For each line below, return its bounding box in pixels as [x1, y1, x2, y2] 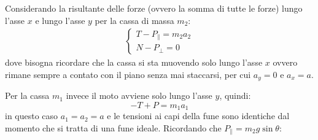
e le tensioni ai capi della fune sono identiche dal [107, 109, 290, 122]
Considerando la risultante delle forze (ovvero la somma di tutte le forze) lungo [5, 2, 303, 14]
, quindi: [219, 89, 251, 102]
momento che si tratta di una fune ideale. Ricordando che [5, 121, 222, 134]
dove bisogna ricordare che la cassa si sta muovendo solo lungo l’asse [5, 56, 263, 69]
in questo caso [5, 109, 58, 122]
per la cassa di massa [95, 14, 174, 26]
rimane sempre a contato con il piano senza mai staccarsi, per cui [5, 68, 251, 80]
